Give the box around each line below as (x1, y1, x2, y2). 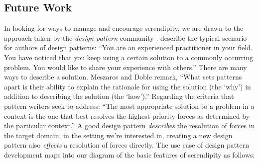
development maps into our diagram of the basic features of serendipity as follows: (4, 149, 255, 160)
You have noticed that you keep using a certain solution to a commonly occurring (4, 52, 253, 62)
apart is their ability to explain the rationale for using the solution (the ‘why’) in (4, 81, 251, 91)
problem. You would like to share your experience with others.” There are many (4, 62, 247, 72)
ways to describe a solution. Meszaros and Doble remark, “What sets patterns (4, 72, 242, 82)
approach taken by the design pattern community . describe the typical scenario (4, 32, 247, 43)
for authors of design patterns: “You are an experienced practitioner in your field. (4, 42, 253, 53)
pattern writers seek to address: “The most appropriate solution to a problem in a (4, 100, 255, 111)
